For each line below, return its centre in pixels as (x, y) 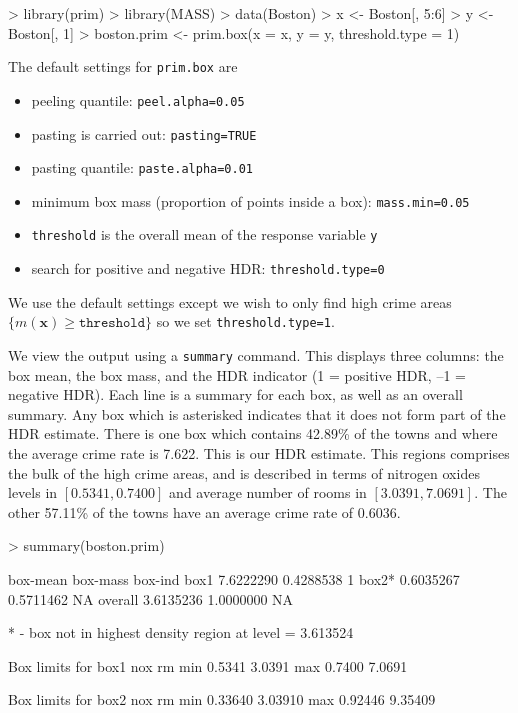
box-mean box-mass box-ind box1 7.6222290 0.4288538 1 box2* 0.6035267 (234, 579)
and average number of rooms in (268, 492)
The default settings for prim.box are (123, 66)
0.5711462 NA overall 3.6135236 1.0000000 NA (151, 598)
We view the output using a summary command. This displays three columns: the (256, 355)
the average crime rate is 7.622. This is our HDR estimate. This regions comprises (259, 453)
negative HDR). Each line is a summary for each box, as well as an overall (235, 394)
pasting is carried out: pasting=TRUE (144, 133)
